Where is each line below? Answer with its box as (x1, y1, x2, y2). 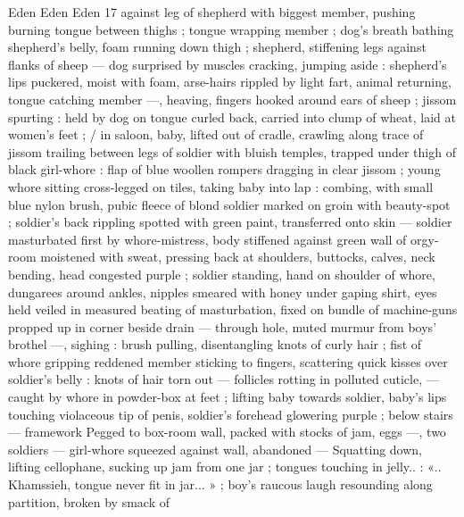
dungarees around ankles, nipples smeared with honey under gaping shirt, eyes (8, 282, 437, 301)
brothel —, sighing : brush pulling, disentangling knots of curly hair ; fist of (8, 335, 422, 354)
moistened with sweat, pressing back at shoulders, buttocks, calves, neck (40, 247, 435, 266)
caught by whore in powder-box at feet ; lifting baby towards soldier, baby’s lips (8, 388, 447, 406)
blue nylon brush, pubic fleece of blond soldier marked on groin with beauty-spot (8, 195, 451, 213)
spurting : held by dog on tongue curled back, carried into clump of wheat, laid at (8, 107, 456, 126)
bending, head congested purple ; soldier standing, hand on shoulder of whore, (8, 264, 435, 283)
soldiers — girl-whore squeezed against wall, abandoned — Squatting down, (8, 439, 423, 458)
